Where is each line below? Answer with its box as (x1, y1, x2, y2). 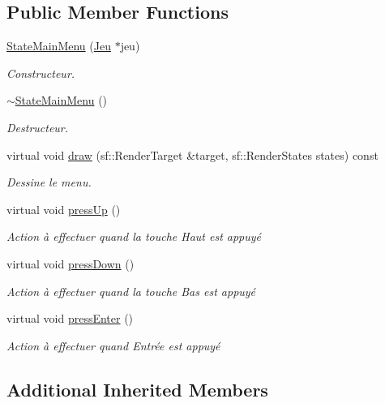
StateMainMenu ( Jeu (6, 37, 111, 54)
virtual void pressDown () (6, 255, 135, 272)
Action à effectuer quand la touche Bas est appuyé (6, 282, 256, 299)
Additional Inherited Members (6, 376, 268, 401)
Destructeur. (6, 118, 69, 135)
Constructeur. (6, 64, 75, 81)
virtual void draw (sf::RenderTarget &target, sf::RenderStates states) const (6, 146, 379, 163)
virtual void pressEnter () (6, 310, 134, 327)
